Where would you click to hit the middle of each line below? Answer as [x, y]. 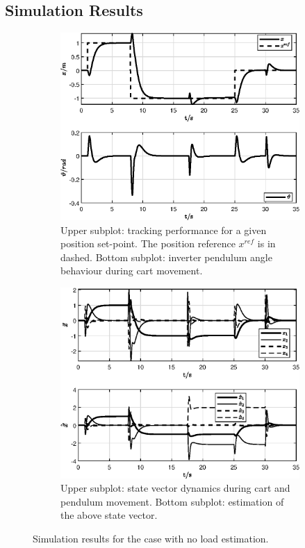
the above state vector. [109, 515]
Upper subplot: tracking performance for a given [164, 230]
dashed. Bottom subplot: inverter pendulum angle [166, 257]
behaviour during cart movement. [132, 271]
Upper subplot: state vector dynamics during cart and [175, 488]
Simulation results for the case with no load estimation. [151, 538]
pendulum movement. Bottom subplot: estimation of [172, 501]
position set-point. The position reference [148, 243]
